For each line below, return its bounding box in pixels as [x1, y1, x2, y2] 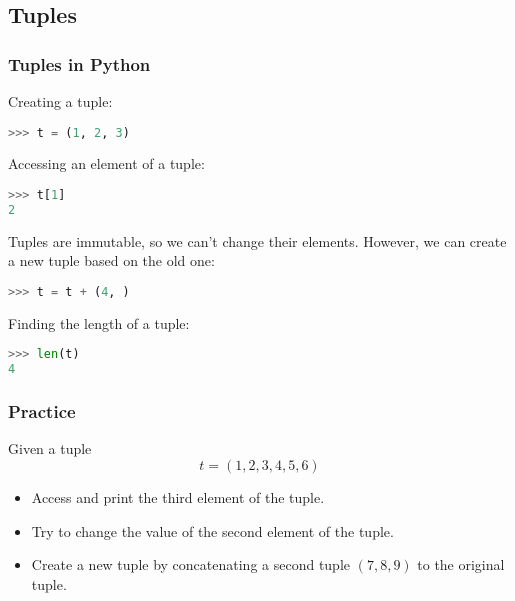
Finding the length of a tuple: [8, 312, 190, 333]
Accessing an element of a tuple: [8, 153, 205, 174]
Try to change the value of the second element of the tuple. [31, 520, 394, 541]
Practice [8, 399, 76, 424]
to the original [417, 554, 505, 575]
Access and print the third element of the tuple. [31, 487, 325, 508]
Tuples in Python [8, 51, 151, 76]
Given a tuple [8, 438, 92, 459]
